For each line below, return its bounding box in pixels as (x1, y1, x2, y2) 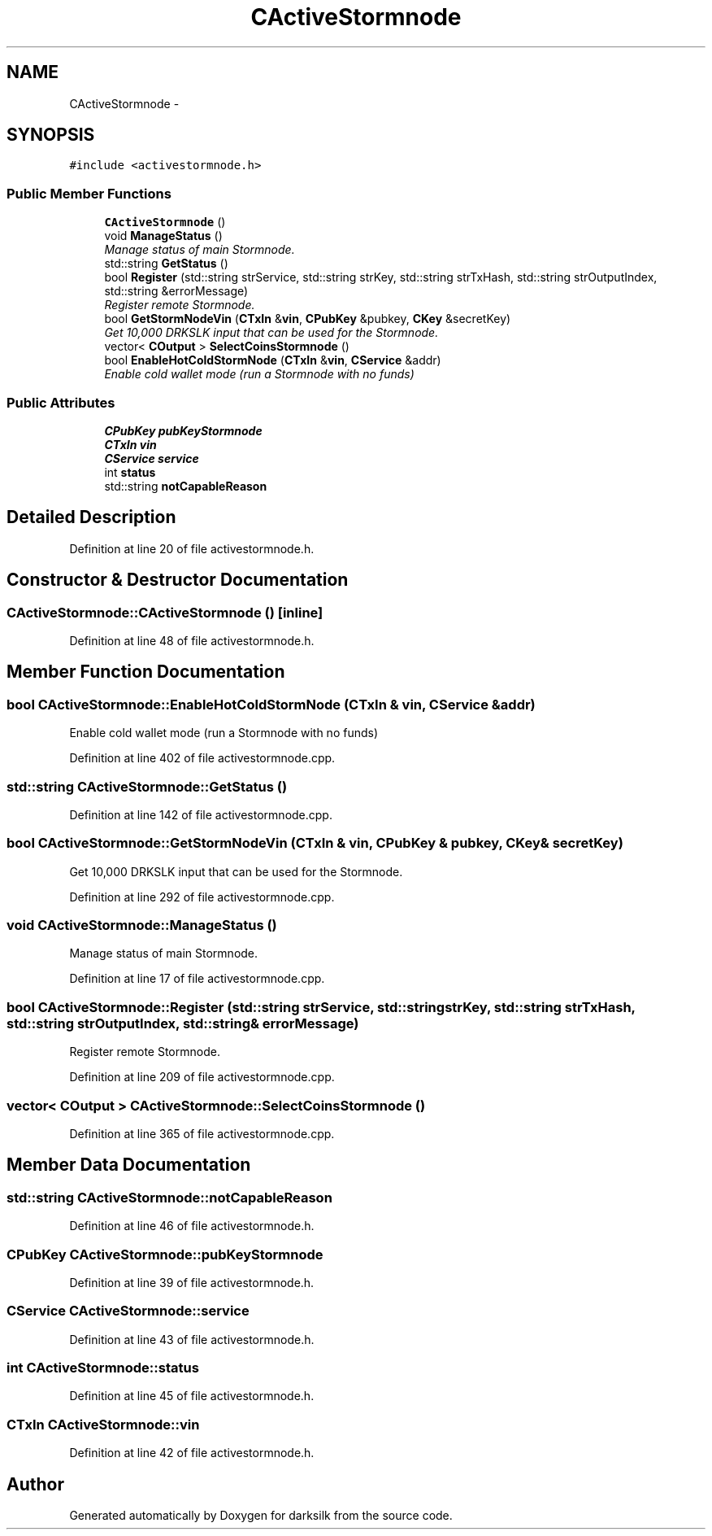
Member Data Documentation (7, 1154, 251, 1176)
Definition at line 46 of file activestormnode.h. (69, 1219, 315, 1233)
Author (7, 1473, 64, 1495)
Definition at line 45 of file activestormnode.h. (69, 1389, 315, 1403)
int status (104, 465, 156, 479)
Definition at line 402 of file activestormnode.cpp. (69, 751, 336, 766)
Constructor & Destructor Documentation (7, 569, 349, 591)
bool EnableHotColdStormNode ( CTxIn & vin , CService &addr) (104, 353, 441, 368)
